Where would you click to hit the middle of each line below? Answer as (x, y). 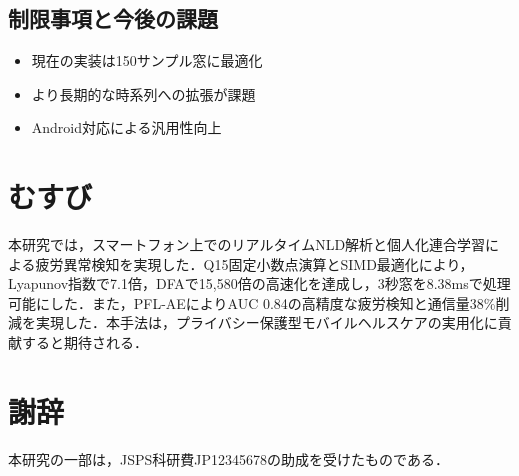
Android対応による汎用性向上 (126, 127)
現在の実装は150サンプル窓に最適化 (147, 60)
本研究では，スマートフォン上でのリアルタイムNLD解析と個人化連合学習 (247, 244)
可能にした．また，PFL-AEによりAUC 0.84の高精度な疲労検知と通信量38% (252, 302)
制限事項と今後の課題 (113, 18)
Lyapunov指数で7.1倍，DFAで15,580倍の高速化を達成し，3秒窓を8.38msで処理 (259, 283)
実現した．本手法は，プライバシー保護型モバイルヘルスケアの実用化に (266, 322)
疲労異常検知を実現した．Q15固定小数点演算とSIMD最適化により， (254, 263)
